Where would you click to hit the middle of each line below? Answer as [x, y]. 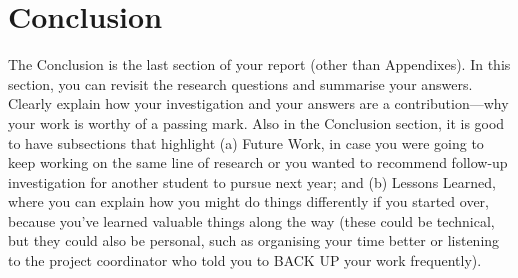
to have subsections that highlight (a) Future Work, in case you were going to [246, 142]
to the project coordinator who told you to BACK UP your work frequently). [245, 260]
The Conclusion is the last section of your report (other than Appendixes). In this [259, 64]
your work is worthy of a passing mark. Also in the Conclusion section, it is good [256, 122]
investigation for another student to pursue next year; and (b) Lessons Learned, [252, 181]
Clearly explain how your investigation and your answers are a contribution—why [258, 103]
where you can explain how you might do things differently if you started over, [248, 201]
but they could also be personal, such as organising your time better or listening [254, 240]
